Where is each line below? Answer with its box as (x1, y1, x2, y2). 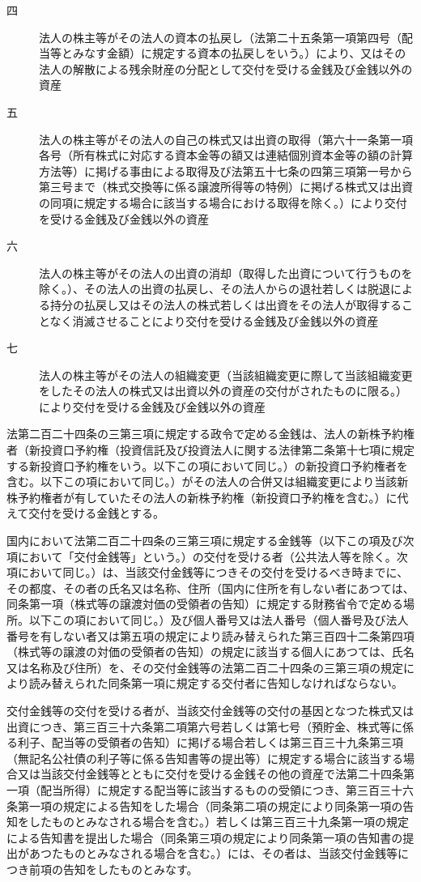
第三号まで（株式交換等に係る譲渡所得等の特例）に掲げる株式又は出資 (39, 178, 413, 195)
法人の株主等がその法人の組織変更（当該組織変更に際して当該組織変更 (39, 366, 413, 383)
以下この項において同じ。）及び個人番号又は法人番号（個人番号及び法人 (28, 611, 409, 628)
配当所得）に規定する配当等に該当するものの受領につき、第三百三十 (40, 781, 403, 798)
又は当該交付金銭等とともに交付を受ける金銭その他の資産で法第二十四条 (17, 765, 403, 782)
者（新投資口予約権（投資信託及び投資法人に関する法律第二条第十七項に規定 (6, 441, 415, 458)
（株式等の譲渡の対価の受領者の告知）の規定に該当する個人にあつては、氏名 (6, 643, 415, 660)
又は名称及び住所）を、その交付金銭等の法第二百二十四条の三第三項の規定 (6, 658, 403, 675)
